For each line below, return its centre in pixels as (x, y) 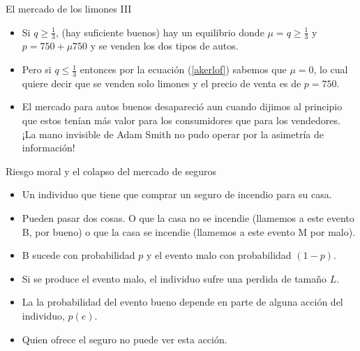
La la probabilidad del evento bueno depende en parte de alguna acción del (182, 302)
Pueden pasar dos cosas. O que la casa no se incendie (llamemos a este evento (188, 218)
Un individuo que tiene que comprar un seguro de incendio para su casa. (177, 194)
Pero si (37, 69)
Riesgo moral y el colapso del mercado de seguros (111, 171)
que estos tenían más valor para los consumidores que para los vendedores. (181, 120)
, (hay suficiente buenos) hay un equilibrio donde (160, 32)
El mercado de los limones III (69, 8)
